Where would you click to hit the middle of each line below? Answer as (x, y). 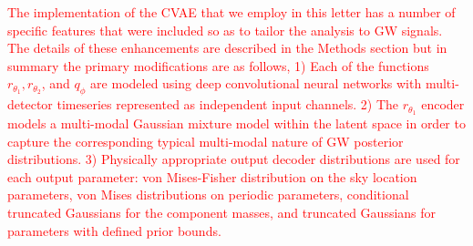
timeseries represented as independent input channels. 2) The (228, 104)
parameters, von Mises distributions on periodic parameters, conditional (208, 195)
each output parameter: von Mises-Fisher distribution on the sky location (212, 176)
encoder (443, 104)
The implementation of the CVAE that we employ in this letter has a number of (231, 12)
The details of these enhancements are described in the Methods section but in (227, 48)
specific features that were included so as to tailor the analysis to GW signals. (225, 30)
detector (30, 104)
